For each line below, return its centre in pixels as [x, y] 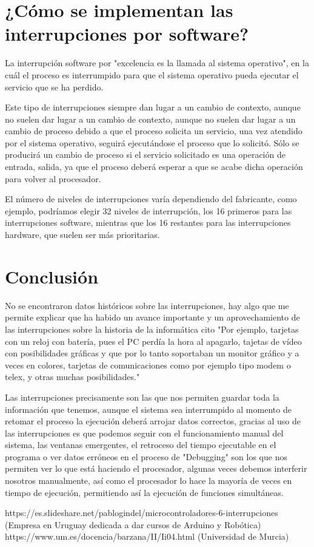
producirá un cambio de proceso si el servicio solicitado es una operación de [145, 155]
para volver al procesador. [53, 178]
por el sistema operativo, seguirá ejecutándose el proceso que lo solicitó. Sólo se [152, 142]
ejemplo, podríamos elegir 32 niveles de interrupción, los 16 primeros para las [149, 210]
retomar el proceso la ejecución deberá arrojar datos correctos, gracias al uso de [153, 421]
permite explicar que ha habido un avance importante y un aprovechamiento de [152, 317]
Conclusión [52, 276]
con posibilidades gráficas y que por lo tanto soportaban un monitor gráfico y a [152, 353]
